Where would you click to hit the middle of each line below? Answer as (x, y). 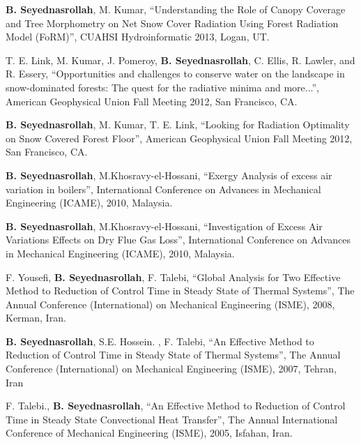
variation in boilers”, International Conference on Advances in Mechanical (163, 189)
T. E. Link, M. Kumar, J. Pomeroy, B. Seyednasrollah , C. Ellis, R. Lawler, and (180, 60)
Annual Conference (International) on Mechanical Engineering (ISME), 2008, (170, 304)
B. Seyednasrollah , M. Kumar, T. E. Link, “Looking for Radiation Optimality (178, 125)
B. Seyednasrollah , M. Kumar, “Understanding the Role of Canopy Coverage (176, 9)
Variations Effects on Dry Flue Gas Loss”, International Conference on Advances (178, 240)
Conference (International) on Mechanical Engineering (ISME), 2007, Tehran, (171, 369)
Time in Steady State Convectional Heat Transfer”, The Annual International (172, 419)
